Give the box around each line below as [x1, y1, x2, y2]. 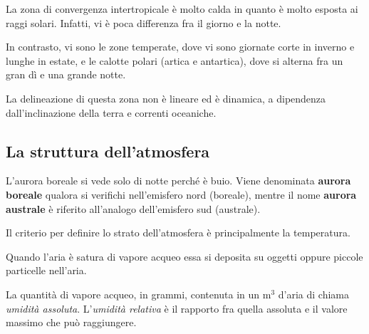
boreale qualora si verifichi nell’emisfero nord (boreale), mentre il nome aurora [6, 187, 357, 202]
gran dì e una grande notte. [6, 67, 126, 82]
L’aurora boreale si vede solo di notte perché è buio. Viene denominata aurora [6, 173, 351, 188]
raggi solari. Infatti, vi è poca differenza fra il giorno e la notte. [6, 15, 281, 30]
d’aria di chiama [278, 286, 350, 301]
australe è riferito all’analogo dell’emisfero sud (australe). [6, 201, 261, 216]
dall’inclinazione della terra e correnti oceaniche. [6, 105, 217, 120]
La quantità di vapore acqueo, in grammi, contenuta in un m [6, 286, 271, 301]
